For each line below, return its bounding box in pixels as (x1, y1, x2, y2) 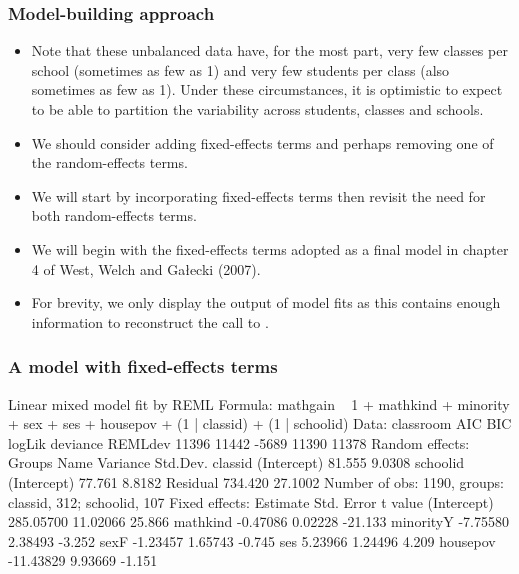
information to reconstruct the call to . (31, 311, 269, 332)
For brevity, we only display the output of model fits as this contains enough (31, 292, 501, 313)
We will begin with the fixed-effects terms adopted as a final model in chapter (31, 238, 509, 259)
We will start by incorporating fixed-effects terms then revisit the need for (31, 185, 486, 206)
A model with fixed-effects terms (8, 354, 278, 379)
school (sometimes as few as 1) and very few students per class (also (31, 59, 450, 80)
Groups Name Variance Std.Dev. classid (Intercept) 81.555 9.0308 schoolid (8, 452, 465, 473)
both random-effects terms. (31, 205, 197, 226)
